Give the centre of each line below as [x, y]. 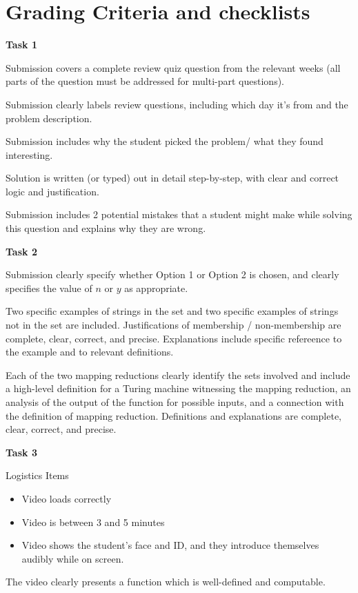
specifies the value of [49, 288]
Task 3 [21, 452]
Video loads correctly [67, 498]
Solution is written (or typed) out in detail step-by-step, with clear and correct [172, 178]
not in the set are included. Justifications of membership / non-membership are [173, 325]
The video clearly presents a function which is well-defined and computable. [166, 582]
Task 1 [21, 45]
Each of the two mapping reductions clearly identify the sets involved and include [178, 375]
